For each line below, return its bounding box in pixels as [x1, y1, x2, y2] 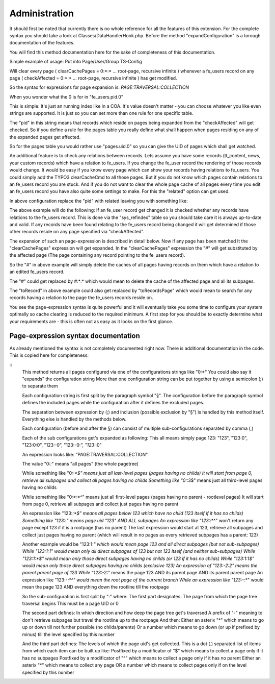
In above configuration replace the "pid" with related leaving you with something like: [9, 198, 188, 204]
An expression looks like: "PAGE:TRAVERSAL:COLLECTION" [22, 451, 148, 457]
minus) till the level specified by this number [22, 631, 115, 638]
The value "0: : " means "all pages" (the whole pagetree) [22, 460, 139, 467]
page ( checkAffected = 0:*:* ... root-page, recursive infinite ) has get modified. [9, 75, 178, 81]
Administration [9, 8, 74, 19]
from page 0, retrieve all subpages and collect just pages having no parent [22, 501, 179, 507]
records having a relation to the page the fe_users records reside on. [9, 295, 153, 301]
